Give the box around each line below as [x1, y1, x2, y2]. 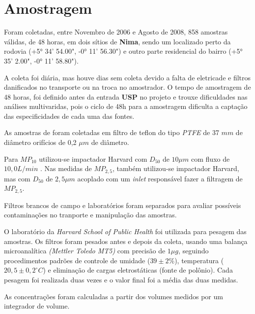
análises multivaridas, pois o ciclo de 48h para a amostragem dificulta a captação [4, 101, 248, 111]
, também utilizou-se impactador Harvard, [113, 163, 239, 174]
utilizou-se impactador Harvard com [39, 153, 147, 164]
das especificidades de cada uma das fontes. [4, 110, 135, 121]
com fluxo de [191, 153, 230, 164]
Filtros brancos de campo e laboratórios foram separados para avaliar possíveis [4, 200, 241, 210]
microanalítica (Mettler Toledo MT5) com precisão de [4, 245, 166, 256]
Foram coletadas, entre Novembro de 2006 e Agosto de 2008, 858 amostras [4, 27, 228, 37]
